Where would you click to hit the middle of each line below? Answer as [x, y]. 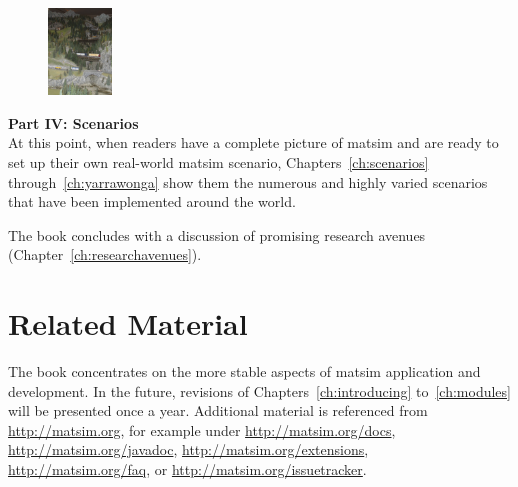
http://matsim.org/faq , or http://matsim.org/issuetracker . [187, 469]
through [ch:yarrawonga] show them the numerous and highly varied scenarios [248, 181]
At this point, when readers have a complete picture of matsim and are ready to [253, 142]
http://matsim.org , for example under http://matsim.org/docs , [202, 429]
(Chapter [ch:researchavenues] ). [105, 254]
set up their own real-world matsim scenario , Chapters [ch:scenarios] [218, 161]
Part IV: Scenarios [73, 122]
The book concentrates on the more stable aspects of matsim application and [244, 371]
